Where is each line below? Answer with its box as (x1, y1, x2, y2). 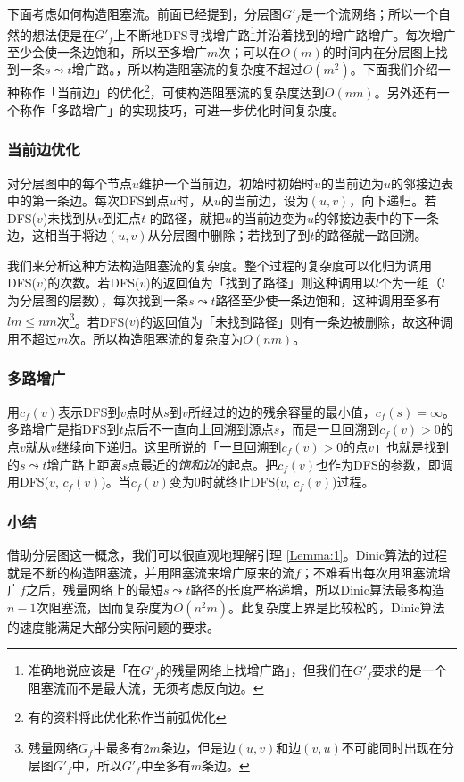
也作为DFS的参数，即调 (316, 454, 453, 473)
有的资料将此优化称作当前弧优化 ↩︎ (28, 708, 227, 727)
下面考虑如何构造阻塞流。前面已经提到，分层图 (7, 4, 282, 22)
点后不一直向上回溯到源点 (123, 420, 274, 438)
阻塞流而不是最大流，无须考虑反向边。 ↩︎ (28, 678, 264, 696)
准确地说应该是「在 (28, 661, 141, 679)
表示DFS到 (57, 402, 120, 420)
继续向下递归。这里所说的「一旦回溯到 (56, 437, 282, 455)
